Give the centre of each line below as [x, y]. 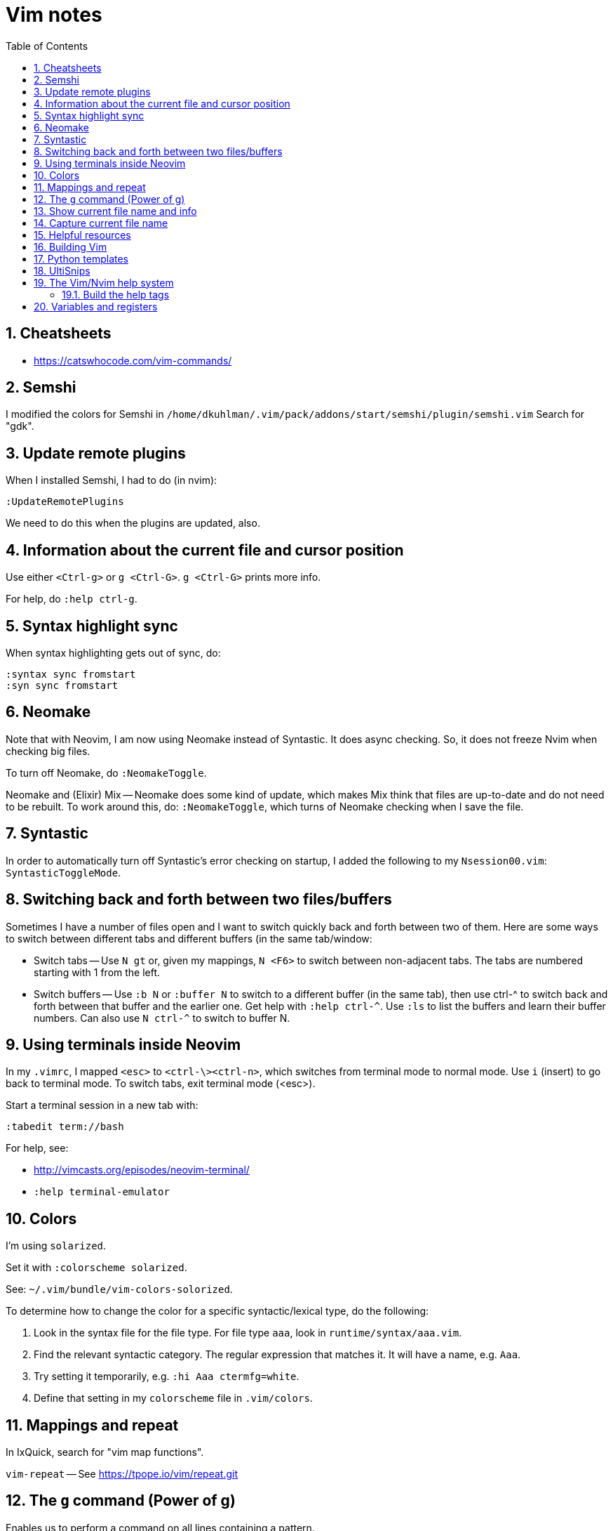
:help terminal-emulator [102, 1192]
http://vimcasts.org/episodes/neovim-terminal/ [142, 1170]
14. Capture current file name [101, 223]
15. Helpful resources [82, 235]
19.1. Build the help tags [116, 294]
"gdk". [20, 426]
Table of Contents [47, 46]
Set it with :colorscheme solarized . [96, 1268]
